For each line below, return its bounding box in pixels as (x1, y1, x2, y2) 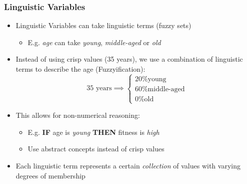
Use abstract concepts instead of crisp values (27, 143, 164, 154)
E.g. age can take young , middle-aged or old (27, 37, 161, 47)
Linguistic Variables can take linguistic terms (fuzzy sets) (15, 20, 191, 31)
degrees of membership (15, 170, 85, 180)
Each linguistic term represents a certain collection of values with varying (15, 160, 240, 170)
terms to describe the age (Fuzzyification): (15, 64, 145, 74)
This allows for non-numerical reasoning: (15, 110, 140, 120)
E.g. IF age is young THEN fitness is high (27, 126, 159, 137)
